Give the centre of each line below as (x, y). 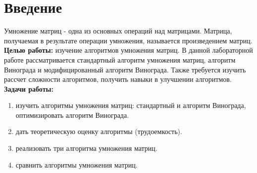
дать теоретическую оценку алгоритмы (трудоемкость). (99, 131)
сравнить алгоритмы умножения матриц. (77, 164)
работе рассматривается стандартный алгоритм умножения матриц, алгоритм (120, 59)
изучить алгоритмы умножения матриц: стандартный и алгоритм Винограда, (131, 105)
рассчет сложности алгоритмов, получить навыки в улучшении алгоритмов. (118, 79)
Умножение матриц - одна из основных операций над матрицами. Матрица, (118, 31)
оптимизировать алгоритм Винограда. (72, 115)
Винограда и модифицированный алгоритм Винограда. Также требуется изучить (125, 69)
